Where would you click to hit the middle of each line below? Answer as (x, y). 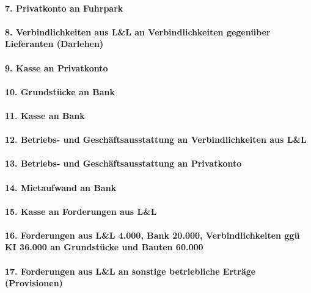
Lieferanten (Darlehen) (54, 44)
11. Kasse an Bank (45, 115)
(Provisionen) (34, 283)
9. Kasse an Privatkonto (57, 67)
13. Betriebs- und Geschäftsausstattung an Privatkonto (123, 163)
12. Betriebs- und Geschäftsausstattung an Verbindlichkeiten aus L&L (156, 139)
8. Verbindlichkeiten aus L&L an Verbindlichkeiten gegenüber (138, 31)
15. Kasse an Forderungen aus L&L (81, 211)
